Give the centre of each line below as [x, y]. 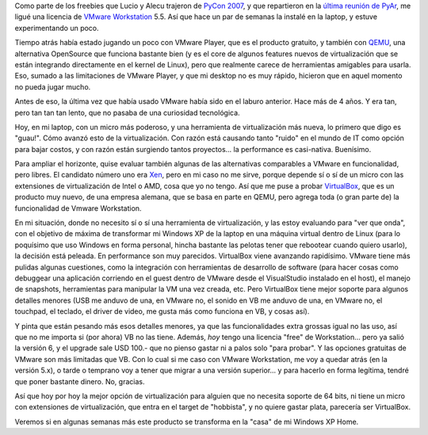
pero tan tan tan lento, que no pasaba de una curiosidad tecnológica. [128, 113]
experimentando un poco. [57, 28]
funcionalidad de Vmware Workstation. [78, 208]
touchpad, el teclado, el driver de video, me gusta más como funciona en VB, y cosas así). [162, 311]
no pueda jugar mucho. [53, 86]
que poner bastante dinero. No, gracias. [80, 381]
